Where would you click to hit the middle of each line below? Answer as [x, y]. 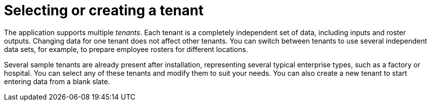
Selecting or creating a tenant [104, 10]
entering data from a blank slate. [57, 81]
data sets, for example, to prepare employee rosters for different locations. [126, 49]
